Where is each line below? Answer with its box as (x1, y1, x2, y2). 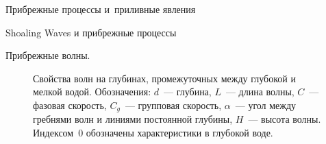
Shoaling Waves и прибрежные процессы (5, 25, 177, 39)
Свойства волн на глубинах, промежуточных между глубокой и (33, 71, 296, 85)
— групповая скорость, (125, 97, 222, 112)
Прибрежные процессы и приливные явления (5, 2, 196, 16)
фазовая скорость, (33, 97, 107, 112)
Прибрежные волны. (5, 48, 90, 62)
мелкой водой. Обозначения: (33, 84, 151, 99)
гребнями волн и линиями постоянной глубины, (33, 112, 233, 126)
